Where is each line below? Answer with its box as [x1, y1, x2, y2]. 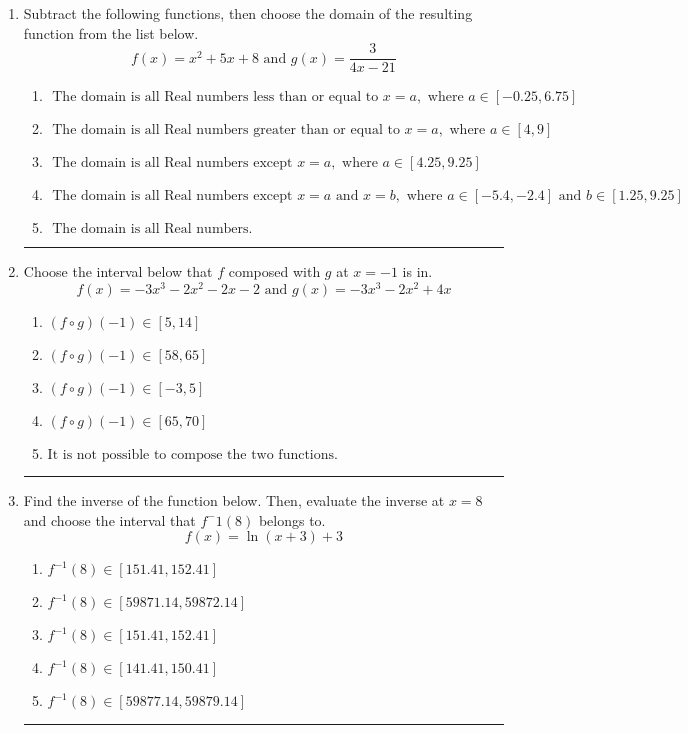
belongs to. [258, 509, 326, 530]
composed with [228, 261, 321, 282]
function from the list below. [23, 22, 199, 43]
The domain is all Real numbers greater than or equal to [52, 123, 400, 138]
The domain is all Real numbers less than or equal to [52, 90, 379, 105]
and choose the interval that [23, 509, 196, 530]
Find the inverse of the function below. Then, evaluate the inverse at [23, 489, 445, 510]
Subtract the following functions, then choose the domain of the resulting [23, 3, 473, 23]
